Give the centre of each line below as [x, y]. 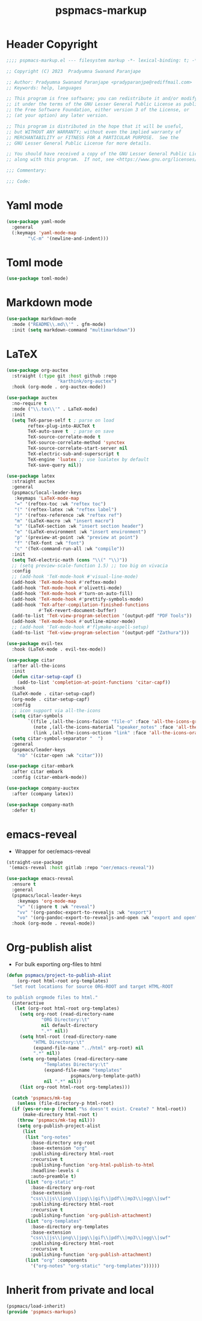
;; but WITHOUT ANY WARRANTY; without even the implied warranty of [94, 132]
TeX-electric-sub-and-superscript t [74, 454]
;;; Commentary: [26, 170]
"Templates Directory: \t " [77, 1065]
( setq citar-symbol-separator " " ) [57, 739]
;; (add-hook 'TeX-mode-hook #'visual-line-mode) [75, 577]
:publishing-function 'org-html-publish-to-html [92, 1165]
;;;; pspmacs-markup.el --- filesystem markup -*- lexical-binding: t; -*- [103, 60]
